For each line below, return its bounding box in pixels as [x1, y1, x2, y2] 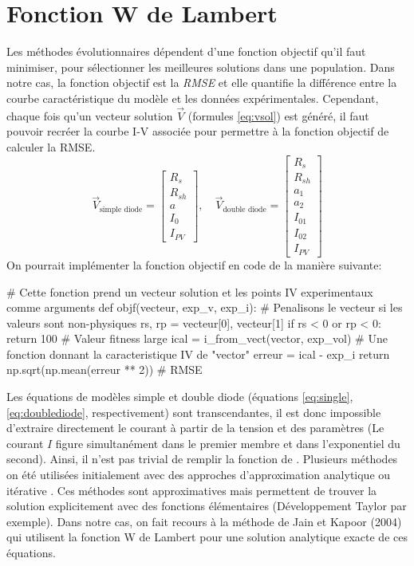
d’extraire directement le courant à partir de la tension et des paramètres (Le [6, 419, 384, 436]
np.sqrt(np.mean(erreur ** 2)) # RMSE [6, 361, 203, 378]
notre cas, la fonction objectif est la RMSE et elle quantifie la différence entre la [6, 74, 397, 91]
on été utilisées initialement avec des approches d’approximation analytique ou [6, 466, 391, 483]
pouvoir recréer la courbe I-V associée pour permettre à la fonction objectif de [6, 123, 389, 140]
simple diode [100, 205, 143, 214]
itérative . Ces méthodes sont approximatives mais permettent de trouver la [6, 481, 377, 498]
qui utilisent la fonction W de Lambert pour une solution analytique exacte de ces [6, 529, 408, 545]
